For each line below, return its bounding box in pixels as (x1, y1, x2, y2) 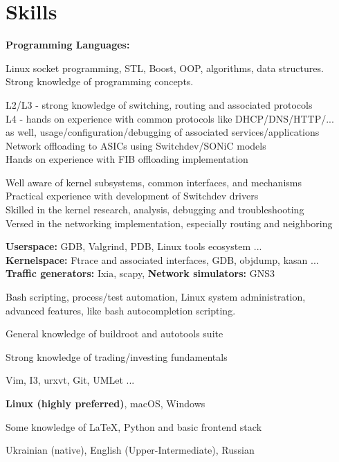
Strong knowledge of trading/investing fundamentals (6, 349, 228, 364)
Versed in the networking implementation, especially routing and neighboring (6, 215, 333, 230)
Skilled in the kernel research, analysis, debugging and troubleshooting (6, 202, 304, 217)
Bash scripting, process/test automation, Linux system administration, (6, 290, 306, 304)
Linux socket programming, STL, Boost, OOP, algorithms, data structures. (6, 60, 324, 75)
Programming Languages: (6, 37, 130, 52)
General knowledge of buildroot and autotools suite (6, 326, 223, 341)
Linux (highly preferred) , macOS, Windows (6, 396, 205, 410)
